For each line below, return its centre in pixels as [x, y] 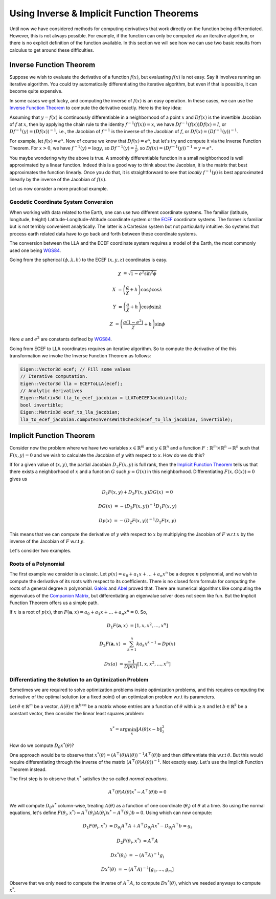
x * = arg [119, 729]
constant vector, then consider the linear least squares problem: [77, 714]
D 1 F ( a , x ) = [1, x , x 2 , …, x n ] [137, 626]
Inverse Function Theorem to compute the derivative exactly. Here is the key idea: [96, 108]
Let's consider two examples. [40, 551]
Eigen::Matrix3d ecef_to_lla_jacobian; [70, 412]
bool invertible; [42, 405]
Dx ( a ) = [114, 664]
